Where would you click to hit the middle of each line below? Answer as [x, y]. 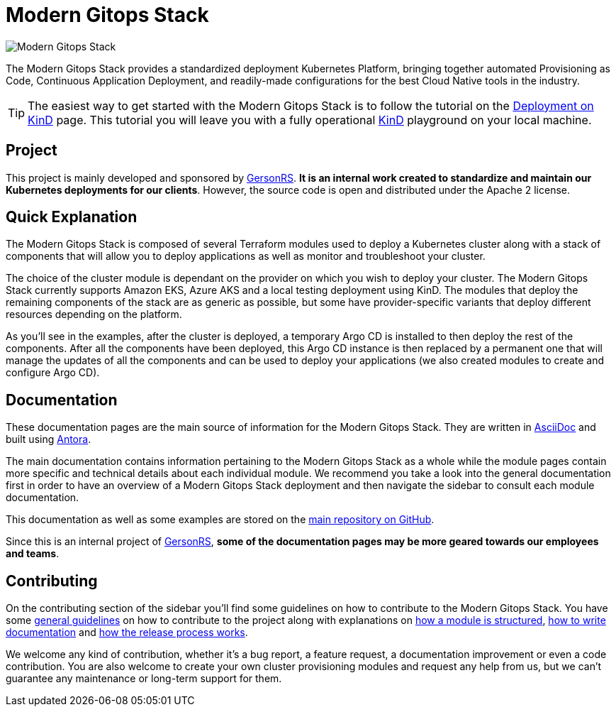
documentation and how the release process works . [127, 632]
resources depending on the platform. [94, 314]
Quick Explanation [72, 217]
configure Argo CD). [53, 373]
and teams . [33, 554]
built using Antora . [49, 439]
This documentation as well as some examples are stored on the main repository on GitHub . [220, 520]
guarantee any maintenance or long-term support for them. [144, 679]
